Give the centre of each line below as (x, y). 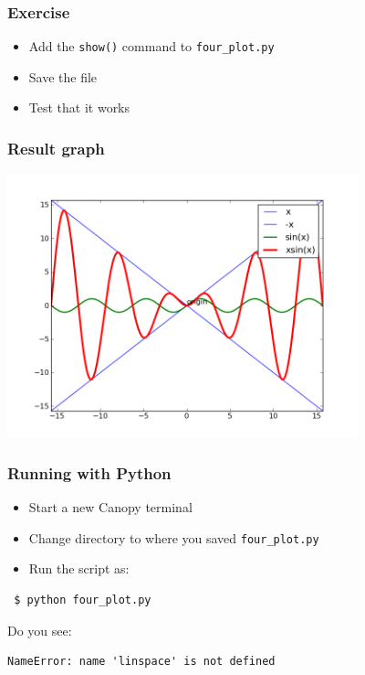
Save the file (63, 76)
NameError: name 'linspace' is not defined (141, 662)
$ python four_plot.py (83, 600)
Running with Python (89, 472)
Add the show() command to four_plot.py (151, 46)
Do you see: (40, 630)
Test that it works (79, 107)
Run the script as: (79, 568)
